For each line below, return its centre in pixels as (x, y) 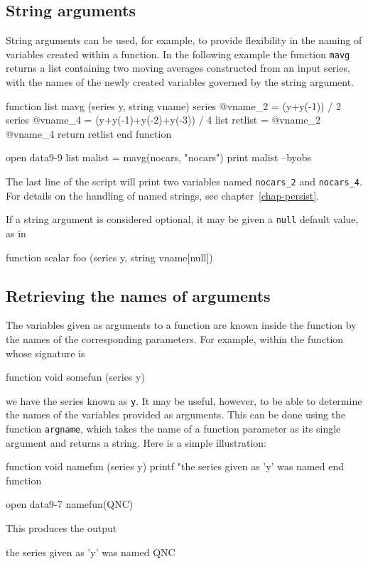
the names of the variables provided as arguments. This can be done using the (176, 414)
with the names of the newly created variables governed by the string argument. (180, 82)
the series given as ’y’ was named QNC (91, 552)
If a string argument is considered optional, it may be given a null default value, (182, 219)
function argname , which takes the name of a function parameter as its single (173, 428)
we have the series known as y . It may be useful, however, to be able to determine (184, 400)
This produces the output (61, 527)
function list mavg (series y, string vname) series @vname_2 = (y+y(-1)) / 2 (173, 105)
